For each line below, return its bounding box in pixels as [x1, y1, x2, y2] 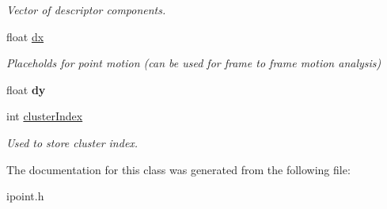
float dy [6, 81, 46, 97]
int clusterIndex [6, 108, 83, 124]
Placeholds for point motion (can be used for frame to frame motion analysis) [6, 55, 381, 71]
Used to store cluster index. [6, 134, 138, 150]
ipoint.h [6, 188, 44, 204]
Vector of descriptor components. [6, 2, 166, 17]
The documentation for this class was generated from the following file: [6, 161, 351, 177]
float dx [6, 28, 44, 44]
